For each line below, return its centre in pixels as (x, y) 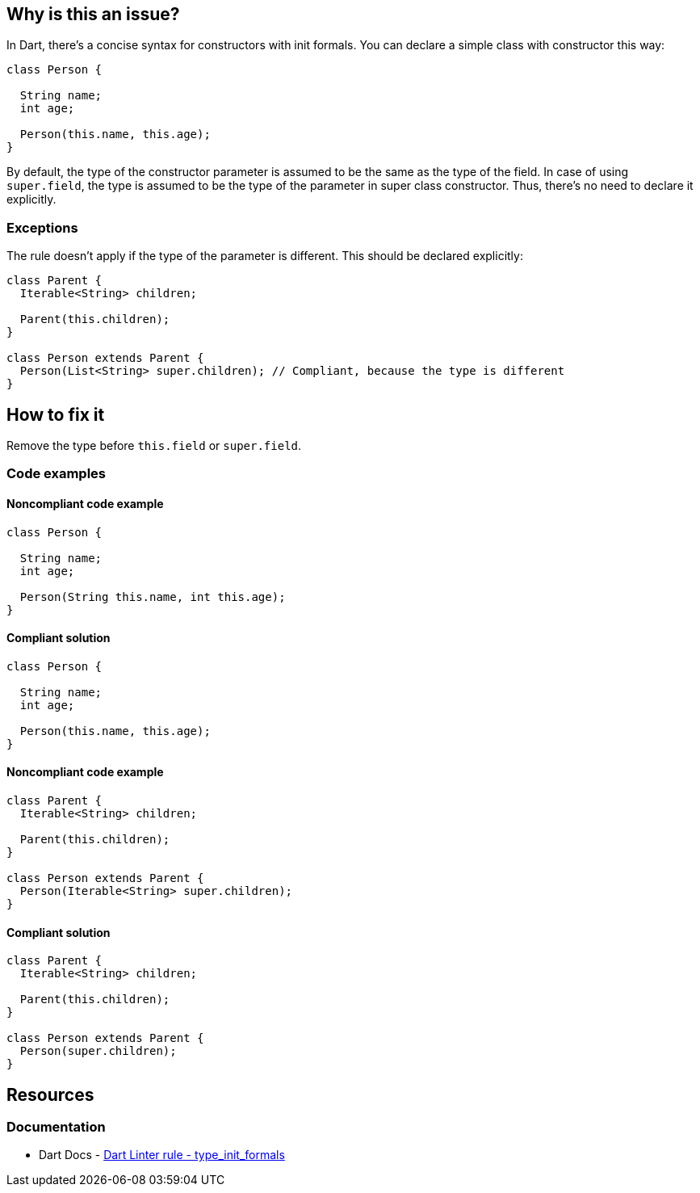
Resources (50, 1094)
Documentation (56, 1127)
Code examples (57, 474)
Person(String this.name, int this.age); (153, 596)
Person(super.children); (98, 1051)
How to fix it (56, 414)
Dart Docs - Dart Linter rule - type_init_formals (162, 1155)
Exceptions (42, 227)
